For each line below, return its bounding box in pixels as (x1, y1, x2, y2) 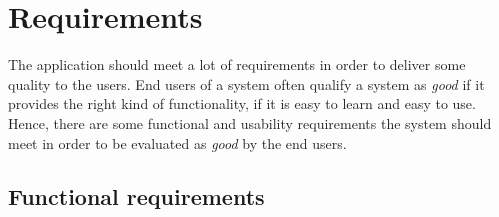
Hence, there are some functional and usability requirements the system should (8, 112, 492, 133)
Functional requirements (8, 181, 265, 212)
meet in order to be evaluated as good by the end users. (8, 132, 347, 153)
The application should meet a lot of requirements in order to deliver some (8, 54, 466, 75)
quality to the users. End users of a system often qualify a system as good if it (8, 73, 485, 94)
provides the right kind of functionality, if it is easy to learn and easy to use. (8, 93, 476, 114)
